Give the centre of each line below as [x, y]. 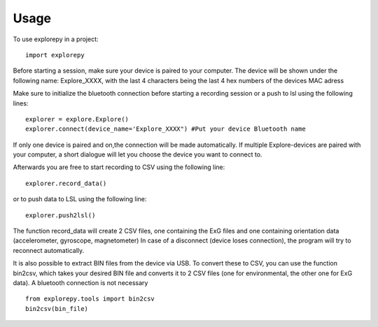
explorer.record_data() [66, 183]
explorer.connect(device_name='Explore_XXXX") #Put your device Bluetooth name [166, 129]
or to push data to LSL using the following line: [80, 199]
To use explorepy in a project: [56, 39]
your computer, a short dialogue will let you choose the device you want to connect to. [138, 154]
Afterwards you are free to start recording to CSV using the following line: [119, 167]
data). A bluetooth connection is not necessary [80, 282]
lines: [21, 103]
